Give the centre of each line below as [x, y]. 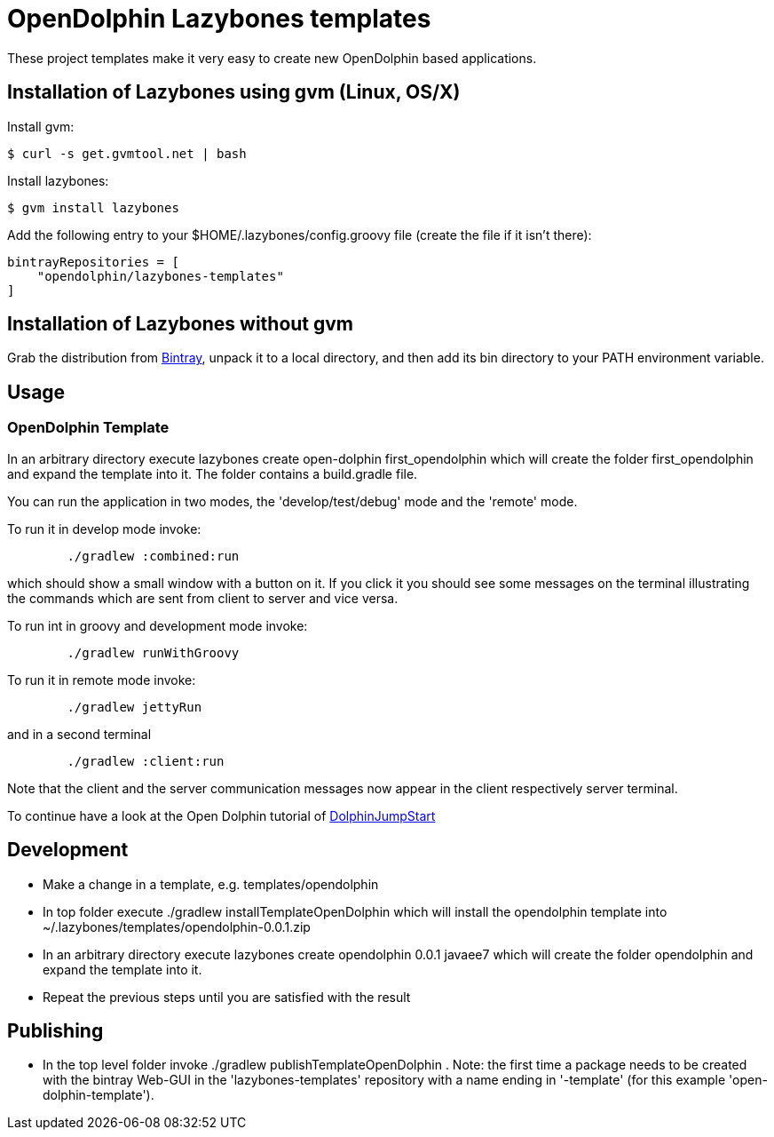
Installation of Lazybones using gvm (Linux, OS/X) [234, 92]
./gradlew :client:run [146, 761]
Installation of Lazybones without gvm [181, 324]
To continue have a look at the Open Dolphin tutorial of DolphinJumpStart [221, 815]
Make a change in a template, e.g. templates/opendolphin [211, 884]
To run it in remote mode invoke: [102, 680]
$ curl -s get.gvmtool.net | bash [127, 153]
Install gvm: [41, 126]
